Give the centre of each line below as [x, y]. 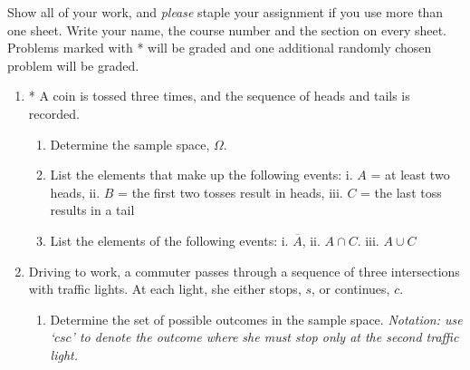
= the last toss [401, 192]
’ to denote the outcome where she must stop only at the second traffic [265, 337]
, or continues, [351, 289]
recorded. [54, 113]
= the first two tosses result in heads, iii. [230, 192]
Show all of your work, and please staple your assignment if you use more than [225, 12]
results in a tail [92, 210]
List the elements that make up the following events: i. [201, 175]
